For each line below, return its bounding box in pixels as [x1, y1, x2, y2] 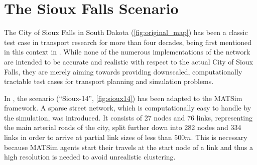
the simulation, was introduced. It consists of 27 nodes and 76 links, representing [4, 112, 253, 122]
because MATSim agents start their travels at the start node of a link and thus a [4, 141, 253, 152]
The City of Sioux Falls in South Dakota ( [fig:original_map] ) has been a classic [4, 27, 248, 37]
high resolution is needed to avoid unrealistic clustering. [4, 151, 176, 162]
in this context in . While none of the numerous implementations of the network [4, 46, 250, 57]
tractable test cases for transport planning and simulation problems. [4, 76, 214, 86]
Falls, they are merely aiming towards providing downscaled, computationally [4, 66, 242, 76]
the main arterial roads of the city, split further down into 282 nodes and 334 [4, 122, 241, 132]
